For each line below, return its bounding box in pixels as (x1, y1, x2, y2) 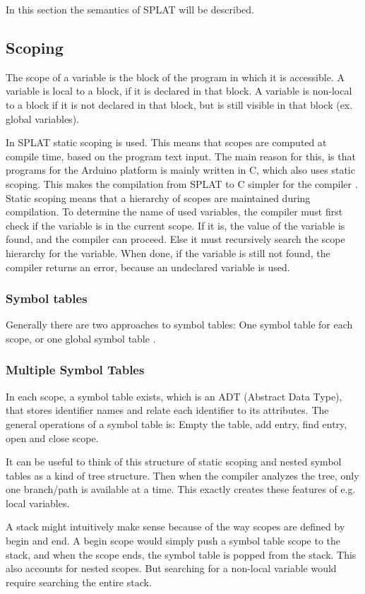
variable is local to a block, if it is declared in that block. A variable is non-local (6, 83, 352, 98)
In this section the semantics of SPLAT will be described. (6, 2, 254, 16)
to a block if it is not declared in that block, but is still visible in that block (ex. (6, 97, 353, 112)
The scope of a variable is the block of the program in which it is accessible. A (6, 69, 345, 84)
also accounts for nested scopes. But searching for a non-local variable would (6, 561, 337, 576)
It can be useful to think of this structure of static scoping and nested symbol (6, 454, 342, 469)
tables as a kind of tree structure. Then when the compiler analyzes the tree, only (6, 468, 359, 482)
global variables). (6, 111, 79, 126)
